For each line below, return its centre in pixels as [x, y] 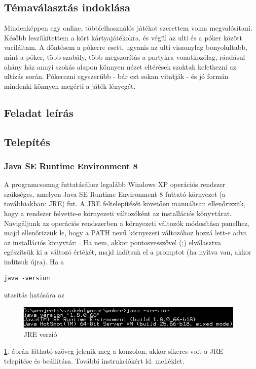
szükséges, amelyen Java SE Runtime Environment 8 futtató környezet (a [115, 194]
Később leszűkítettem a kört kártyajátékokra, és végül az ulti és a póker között [123, 37]
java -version [27, 278]
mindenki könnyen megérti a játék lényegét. [70, 86]
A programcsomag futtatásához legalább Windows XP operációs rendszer [115, 184]
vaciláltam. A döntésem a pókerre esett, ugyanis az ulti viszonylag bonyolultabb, [126, 47]
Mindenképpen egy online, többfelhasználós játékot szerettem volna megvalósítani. [128, 28]
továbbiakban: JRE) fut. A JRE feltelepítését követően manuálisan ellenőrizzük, [125, 203]
